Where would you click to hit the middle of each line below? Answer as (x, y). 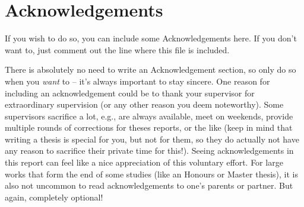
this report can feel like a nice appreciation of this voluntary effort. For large (144, 162)
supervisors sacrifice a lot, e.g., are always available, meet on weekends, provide (149, 116)
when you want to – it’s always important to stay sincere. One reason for (137, 81)
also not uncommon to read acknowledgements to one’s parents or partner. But (149, 185)
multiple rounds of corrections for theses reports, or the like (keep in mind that (149, 127)
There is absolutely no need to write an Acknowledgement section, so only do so (151, 69)
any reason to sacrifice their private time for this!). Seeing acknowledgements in (149, 151)
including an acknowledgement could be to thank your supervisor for (130, 93)
